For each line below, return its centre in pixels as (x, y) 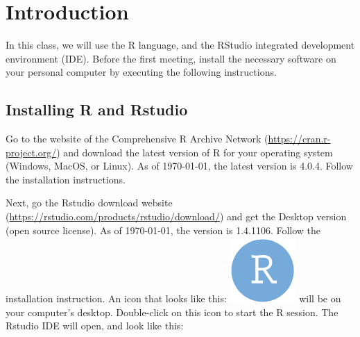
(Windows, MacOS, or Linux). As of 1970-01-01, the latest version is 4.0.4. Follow (179, 166)
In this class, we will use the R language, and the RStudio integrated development (180, 45)
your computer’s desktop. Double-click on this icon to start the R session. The (172, 312)
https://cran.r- (299, 139)
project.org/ (31, 152)
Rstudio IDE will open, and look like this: (95, 326)
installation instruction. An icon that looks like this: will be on (173, 298)
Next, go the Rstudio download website (89, 203)
